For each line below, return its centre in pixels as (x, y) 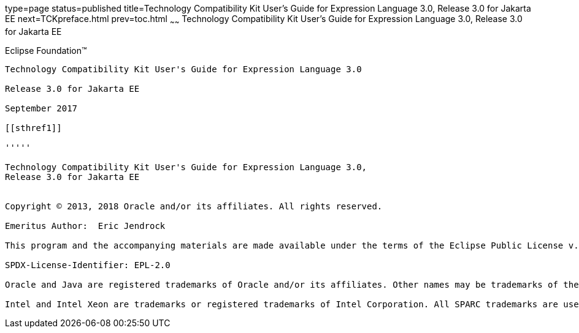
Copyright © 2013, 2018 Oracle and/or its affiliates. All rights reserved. (194, 206)
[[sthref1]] (33, 128)
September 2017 (41, 108)
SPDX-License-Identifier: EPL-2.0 (88, 265)
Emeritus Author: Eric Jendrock (85, 226)
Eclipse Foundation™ (46, 50)
